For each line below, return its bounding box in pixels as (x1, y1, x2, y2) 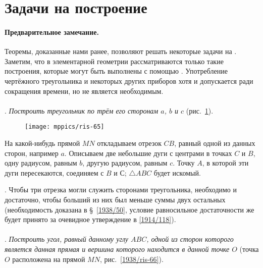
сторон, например (5, 147, 59, 158)
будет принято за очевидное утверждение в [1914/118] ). (5, 214, 176, 225)
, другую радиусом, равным (82, 157, 168, 168)
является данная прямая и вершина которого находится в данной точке (5, 243, 230, 254)
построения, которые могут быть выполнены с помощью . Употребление (5, 66, 228, 76)
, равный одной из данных (174, 137, 255, 148)
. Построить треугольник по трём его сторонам (5, 105, 159, 116)
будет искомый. (153, 167, 201, 178)
